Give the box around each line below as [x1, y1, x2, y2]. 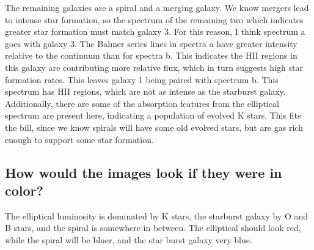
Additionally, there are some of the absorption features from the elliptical [5, 97, 279, 109]
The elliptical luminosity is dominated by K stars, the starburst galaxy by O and [5, 209, 309, 222]
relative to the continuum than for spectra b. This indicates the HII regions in [5, 49, 298, 62]
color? [5, 180, 43, 199]
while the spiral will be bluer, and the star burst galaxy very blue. [5, 233, 252, 246]
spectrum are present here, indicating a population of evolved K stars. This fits [5, 109, 301, 122]
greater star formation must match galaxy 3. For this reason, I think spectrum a [5, 25, 305, 38]
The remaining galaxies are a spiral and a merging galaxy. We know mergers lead [5, 1, 309, 13]
